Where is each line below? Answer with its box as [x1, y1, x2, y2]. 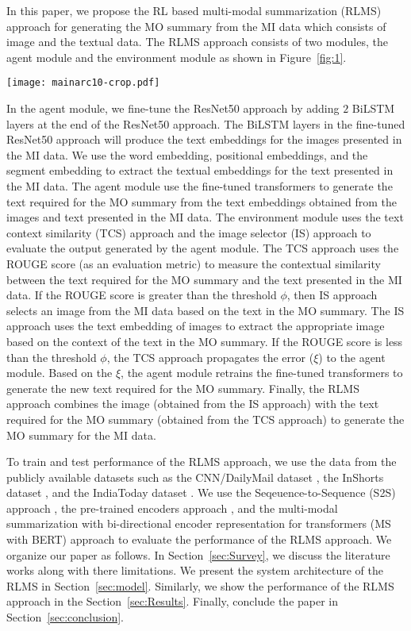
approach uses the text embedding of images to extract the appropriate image [6, 317, 385, 334]
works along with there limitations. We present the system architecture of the [6, 562, 383, 579]
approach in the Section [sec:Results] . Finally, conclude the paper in [6, 593, 339, 610]
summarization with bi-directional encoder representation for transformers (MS [6, 515, 391, 532]
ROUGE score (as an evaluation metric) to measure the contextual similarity [6, 255, 381, 271]
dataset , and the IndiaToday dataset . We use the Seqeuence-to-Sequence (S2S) [6, 484, 396, 501]
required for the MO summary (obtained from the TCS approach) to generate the [6, 410, 405, 427]
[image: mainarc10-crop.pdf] [6, 77, 160, 89]
